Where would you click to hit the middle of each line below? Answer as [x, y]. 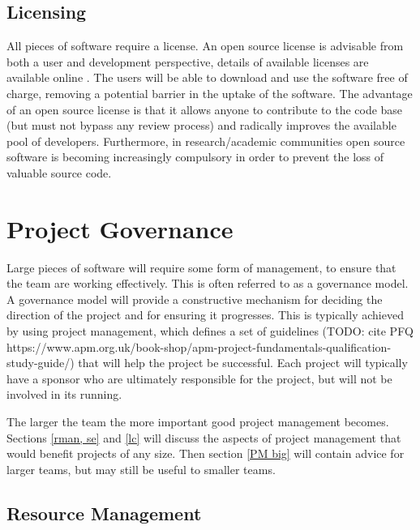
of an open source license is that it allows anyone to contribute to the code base [205, 109]
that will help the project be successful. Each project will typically [243, 363]
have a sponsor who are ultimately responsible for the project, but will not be [199, 378]
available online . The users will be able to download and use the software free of [207, 77]
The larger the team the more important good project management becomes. [198, 422]
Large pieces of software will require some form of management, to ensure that [201, 267]
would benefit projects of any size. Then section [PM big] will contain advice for [206, 453]
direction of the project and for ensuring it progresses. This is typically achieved [205, 315]
